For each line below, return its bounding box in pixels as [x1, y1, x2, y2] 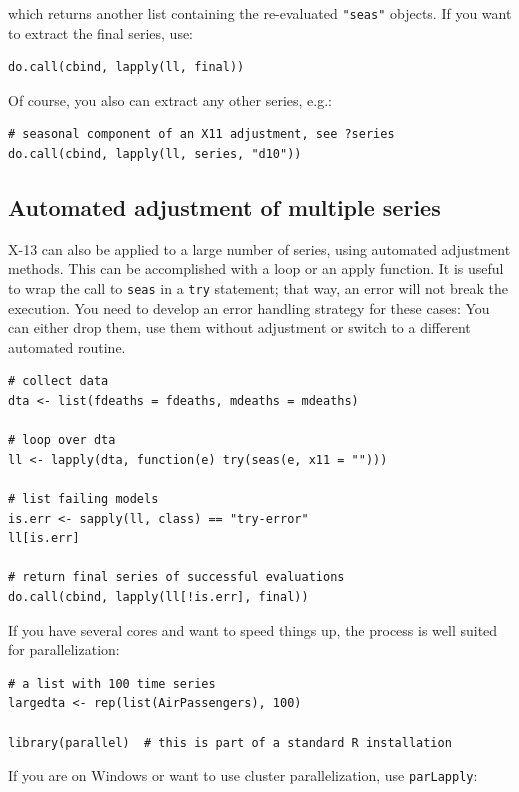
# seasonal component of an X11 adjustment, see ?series [8, 127, 395, 142]
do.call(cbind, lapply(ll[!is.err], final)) [8, 589, 309, 604]
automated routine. [8, 336, 126, 357]
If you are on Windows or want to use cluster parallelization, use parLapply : [8, 765, 478, 786]
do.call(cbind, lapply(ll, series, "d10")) [8, 147, 302, 162]
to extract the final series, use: [8, 22, 194, 43]
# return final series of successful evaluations [8, 570, 345, 585]
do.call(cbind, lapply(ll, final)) [8, 60, 245, 75]
